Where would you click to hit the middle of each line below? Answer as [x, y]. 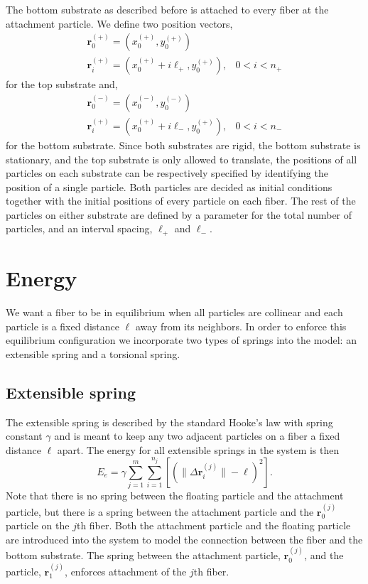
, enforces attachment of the [126, 571]
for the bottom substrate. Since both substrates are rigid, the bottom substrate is [183, 145]
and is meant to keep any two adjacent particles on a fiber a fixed [197, 436]
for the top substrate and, [62, 84]
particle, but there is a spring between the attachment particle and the [160, 511]
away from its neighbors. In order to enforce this [241, 326]
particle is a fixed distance [63, 326]
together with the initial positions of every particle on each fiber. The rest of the [181, 201]
